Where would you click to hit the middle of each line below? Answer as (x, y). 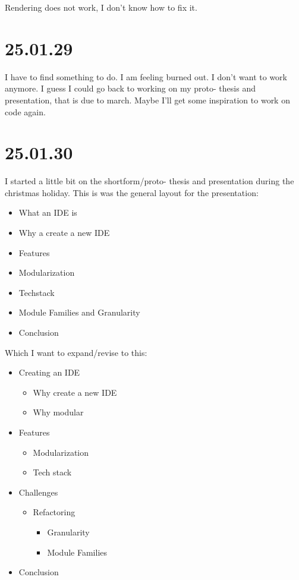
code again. (25, 111)
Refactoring (54, 512)
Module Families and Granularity (79, 312)
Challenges (38, 492)
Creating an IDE (49, 372)
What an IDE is (48, 212)
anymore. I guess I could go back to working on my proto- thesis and (130, 88)
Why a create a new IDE (64, 232)
